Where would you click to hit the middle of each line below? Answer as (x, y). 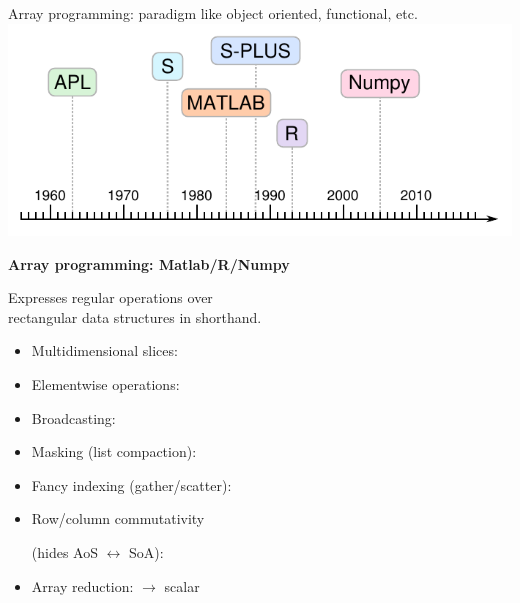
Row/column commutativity (118, 518)
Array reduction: (82, 585)
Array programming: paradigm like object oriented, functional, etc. (213, 13)
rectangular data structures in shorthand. (135, 316)
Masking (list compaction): (114, 451)
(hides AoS (64, 551)
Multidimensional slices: (104, 350)
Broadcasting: (73, 417)
